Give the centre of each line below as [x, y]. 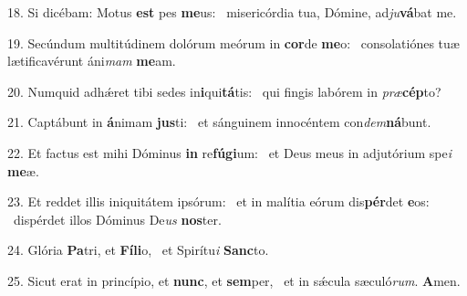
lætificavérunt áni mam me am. [92, 61]
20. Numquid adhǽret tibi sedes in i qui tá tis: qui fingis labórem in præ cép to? [224, 91]
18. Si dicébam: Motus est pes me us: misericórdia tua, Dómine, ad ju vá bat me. [232, 12]
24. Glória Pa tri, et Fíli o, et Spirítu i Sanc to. [138, 250]
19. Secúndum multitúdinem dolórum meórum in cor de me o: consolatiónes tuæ [233, 42]
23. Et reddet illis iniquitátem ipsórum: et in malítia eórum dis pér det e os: [218, 201]
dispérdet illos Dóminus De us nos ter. [117, 219]
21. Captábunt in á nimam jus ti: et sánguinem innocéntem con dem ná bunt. [219, 122]
